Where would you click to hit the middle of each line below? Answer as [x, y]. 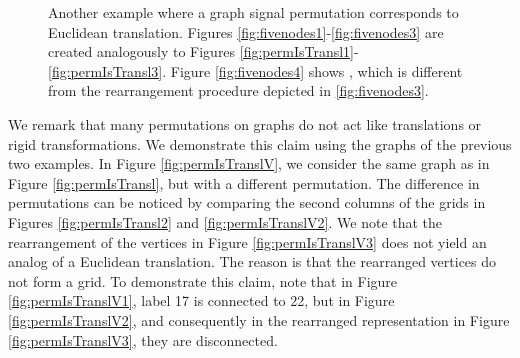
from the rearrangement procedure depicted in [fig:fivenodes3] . [238, 90]
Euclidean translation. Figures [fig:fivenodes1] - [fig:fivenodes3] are [246, 31]
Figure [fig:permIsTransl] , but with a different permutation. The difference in [244, 182]
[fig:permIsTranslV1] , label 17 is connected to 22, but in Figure [201, 300]
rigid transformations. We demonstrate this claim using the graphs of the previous [260, 143]
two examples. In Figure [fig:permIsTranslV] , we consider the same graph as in [249, 163]
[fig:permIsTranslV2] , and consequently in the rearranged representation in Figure [259, 319]
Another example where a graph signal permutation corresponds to [253, 12]
